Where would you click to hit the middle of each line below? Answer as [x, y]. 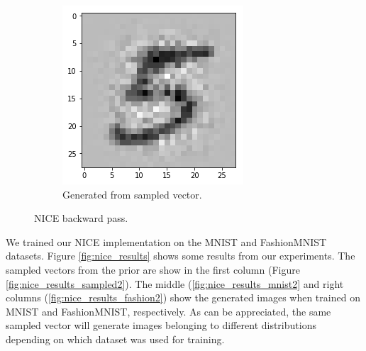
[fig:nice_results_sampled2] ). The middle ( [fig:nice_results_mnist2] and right [175, 283]
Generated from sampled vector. [132, 194]
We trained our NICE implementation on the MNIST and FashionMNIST [166, 241]
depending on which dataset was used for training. [115, 339]
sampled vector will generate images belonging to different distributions [161, 325]
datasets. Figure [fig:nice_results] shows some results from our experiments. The [181, 256]
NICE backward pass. [81, 218]
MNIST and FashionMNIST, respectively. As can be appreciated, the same [168, 311]
